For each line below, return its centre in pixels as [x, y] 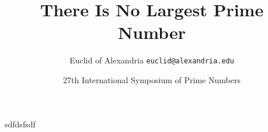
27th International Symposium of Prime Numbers [152, 79]
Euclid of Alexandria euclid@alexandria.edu [152, 60]
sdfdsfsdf [20, 124]
